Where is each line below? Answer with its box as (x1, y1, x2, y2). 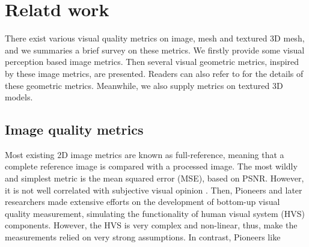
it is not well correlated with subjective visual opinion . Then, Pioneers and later (5, 183, 302, 196)
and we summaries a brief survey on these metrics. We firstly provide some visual (5, 43, 305, 56)
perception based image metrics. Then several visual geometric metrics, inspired (5, 55, 299, 68)
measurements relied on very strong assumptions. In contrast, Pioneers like (5, 231, 281, 243)
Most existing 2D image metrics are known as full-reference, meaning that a (5, 148, 284, 160)
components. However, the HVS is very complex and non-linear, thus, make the (5, 219, 298, 231)
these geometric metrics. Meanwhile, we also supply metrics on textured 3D (5, 79, 283, 91)
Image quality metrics (5, 120, 144, 139)
